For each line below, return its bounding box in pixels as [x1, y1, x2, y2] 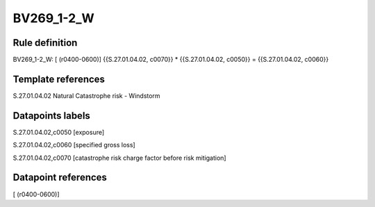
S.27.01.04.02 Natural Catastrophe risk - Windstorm [12, 91, 160, 100]
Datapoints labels [12, 110, 90, 122]
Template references [12, 73, 106, 85]
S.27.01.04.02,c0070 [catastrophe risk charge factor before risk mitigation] [12, 154, 226, 162]
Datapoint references [12, 172, 108, 183]
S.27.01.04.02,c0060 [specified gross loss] [12, 141, 135, 149]
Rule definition [12, 37, 78, 49]
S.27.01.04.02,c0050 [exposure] [12, 128, 105, 136]
